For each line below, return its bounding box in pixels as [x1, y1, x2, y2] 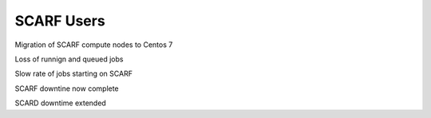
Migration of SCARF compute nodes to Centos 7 [14, 40, 173, 49]
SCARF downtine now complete [14, 84, 119, 93]
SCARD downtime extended [14, 98, 107, 108]
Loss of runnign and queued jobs [14, 54, 124, 64]
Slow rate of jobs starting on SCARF [14, 69, 133, 79]
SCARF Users [14, 12, 105, 29]
